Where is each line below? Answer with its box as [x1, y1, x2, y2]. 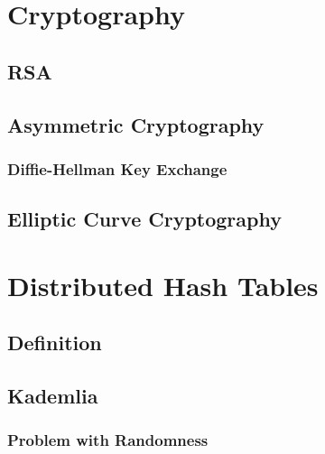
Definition [7, 329, 102, 357]
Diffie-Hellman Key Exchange [7, 157, 227, 180]
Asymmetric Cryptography [7, 110, 265, 138]
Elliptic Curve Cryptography [7, 205, 282, 233]
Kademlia [7, 382, 98, 410]
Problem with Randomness [7, 429, 209, 451]
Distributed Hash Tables [7, 266, 319, 303]
